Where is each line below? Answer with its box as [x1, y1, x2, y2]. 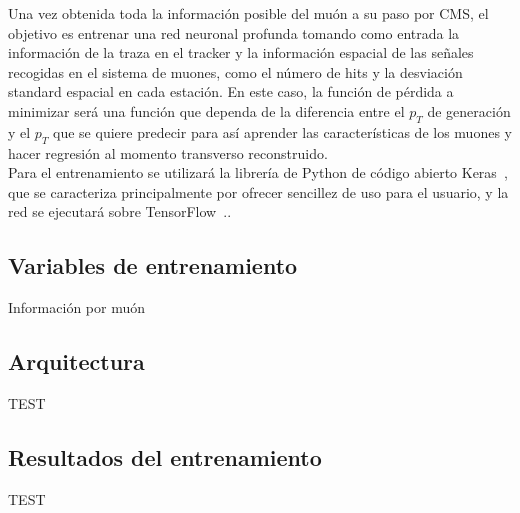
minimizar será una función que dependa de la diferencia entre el [8, 100, 405, 121]
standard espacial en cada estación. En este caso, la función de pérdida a [8, 81, 454, 102]
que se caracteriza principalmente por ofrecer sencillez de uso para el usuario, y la [8, 181, 509, 202]
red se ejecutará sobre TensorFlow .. [8, 201, 232, 222]
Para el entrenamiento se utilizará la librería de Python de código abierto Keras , [8, 162, 508, 183]
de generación [427, 100, 511, 121]
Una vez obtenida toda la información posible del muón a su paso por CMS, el [8, 3, 489, 23]
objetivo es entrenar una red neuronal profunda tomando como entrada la [8, 22, 460, 43]
